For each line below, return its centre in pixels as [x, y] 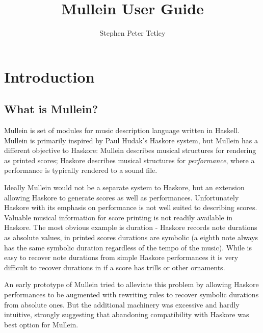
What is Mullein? [51, 109]
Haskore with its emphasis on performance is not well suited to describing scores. [131, 207]
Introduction [49, 76]
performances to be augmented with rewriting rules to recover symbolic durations [131, 294]
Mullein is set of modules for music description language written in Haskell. [122, 130]
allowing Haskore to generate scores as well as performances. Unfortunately [122, 197]
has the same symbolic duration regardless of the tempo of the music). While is [128, 247]
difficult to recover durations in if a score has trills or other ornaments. [115, 267]
